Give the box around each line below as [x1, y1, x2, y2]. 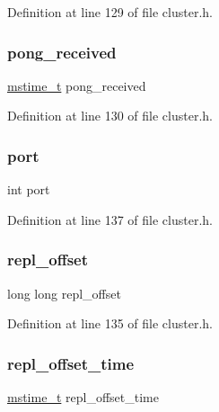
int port [7, 180, 50, 199]
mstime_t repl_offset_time [7, 388, 159, 407]
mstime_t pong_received [7, 76, 146, 94]
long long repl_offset [7, 283, 121, 302]
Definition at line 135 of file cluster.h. [7, 314, 213, 333]
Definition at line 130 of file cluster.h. [7, 106, 213, 125]
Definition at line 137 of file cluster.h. [7, 210, 213, 228]
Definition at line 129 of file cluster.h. [7, 3, 213, 21]
